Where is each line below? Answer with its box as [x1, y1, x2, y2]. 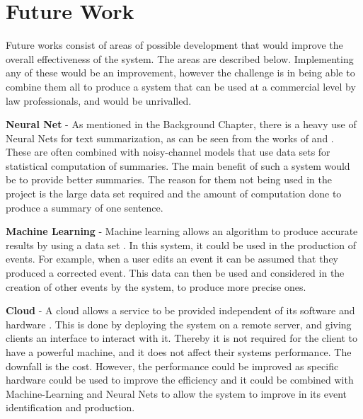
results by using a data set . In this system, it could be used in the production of [6, 237, 356, 252]
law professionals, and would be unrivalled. [6, 93, 192, 108]
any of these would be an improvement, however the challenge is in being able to [6, 65, 355, 80]
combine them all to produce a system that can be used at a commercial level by [6, 79, 356, 93]
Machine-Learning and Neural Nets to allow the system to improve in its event [6, 386, 347, 401]
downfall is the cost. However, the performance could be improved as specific [6, 358, 339, 373]
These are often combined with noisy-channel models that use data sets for [6, 144, 330, 159]
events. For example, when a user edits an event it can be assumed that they [6, 251, 338, 266]
